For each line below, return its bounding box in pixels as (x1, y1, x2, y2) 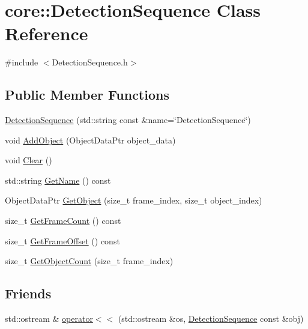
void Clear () (5, 154, 52, 166)
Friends (5, 284, 52, 303)
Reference (5, 21, 88, 46)
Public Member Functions (5, 85, 169, 104)
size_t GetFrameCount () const (5, 214, 121, 227)
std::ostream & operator (5, 312, 93, 325)
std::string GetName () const (5, 174, 111, 186)
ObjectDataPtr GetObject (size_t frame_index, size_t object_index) (5, 194, 262, 207)
